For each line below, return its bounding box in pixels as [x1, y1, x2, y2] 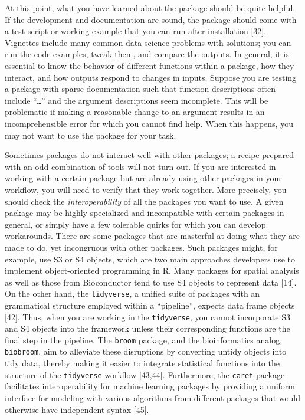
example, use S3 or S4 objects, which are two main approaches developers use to [5, 252, 296, 265]
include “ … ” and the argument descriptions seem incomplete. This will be [5, 94, 268, 106]
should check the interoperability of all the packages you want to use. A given [5, 195, 284, 207]
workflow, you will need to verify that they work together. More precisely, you [5, 183, 287, 195]
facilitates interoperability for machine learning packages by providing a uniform [5, 380, 295, 392]
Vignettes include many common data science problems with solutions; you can [5, 36, 291, 48]
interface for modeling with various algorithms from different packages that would [5, 391, 300, 403]
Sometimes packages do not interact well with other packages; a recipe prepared [5, 149, 294, 161]
